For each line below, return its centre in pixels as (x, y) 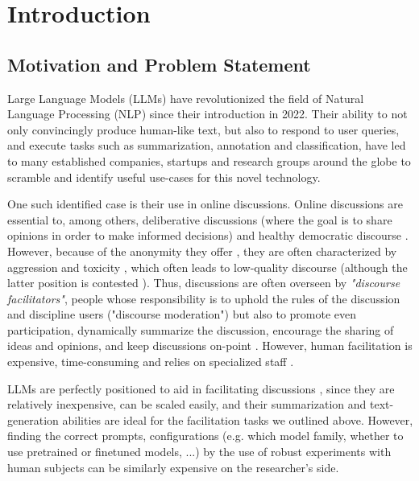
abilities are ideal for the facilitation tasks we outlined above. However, (238, 419)
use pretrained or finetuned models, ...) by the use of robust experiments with (199, 452)
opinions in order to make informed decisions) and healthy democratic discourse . (208, 235)
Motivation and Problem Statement (159, 64)
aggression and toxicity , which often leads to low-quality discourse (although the (207, 267)
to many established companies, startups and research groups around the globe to (209, 160)
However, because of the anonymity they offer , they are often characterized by (202, 251)
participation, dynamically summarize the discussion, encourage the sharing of (201, 329)
